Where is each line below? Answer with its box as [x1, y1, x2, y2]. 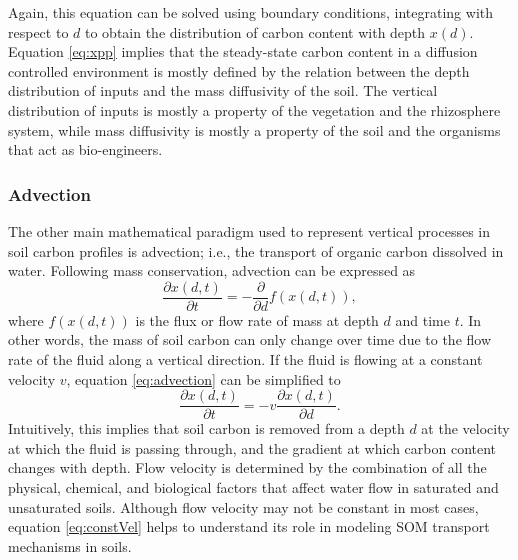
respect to [8, 21, 69, 42]
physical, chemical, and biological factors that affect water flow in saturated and [8, 477, 499, 498]
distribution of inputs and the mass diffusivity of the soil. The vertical [8, 80, 438, 101]
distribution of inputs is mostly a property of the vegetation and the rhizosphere [8, 99, 501, 120]
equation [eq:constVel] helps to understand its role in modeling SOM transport [8, 516, 490, 537]
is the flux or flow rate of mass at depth [135, 309, 379, 330]
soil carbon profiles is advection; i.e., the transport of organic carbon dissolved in [8, 240, 504, 261]
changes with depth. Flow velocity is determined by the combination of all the [8, 457, 487, 478]
